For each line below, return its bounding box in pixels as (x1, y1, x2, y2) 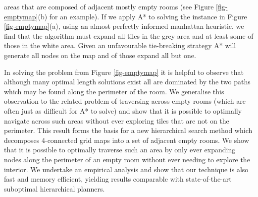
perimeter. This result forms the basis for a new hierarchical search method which (4, 125, 253, 135)
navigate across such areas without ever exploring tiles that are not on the (4, 115, 229, 126)
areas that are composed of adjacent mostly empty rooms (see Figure (4, 1, 214, 11)
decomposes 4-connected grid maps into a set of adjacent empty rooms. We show (4, 134, 249, 145)
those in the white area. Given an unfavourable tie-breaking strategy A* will (4, 40, 236, 51)
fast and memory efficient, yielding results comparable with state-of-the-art (4, 174, 232, 184)
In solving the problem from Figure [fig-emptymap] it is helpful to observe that (4, 66, 244, 77)
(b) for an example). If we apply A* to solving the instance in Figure (38, 11, 247, 21)
